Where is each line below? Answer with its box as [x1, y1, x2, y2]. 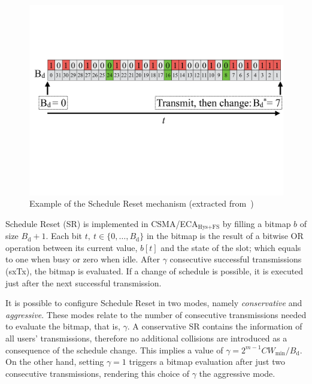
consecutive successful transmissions [169, 253, 302, 265]
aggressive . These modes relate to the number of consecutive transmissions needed [5, 308, 307, 320]
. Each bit [46, 229, 82, 242]
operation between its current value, [5, 241, 138, 253]
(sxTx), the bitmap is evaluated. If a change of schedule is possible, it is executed [5, 265, 304, 277]
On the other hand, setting [5, 355, 104, 368]
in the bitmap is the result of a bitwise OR [146, 229, 304, 242]
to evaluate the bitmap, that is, [5, 320, 120, 332]
